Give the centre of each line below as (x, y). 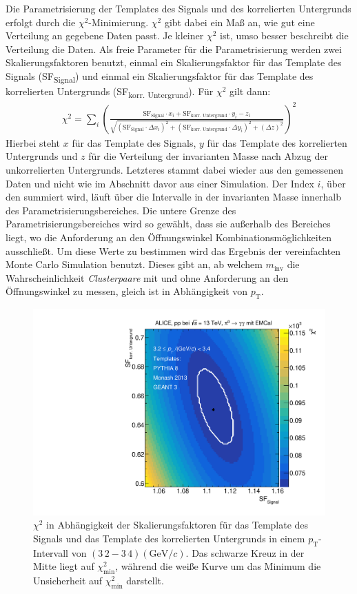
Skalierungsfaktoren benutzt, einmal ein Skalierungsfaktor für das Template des (174, 62)
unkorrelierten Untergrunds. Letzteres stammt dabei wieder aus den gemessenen (175, 169)
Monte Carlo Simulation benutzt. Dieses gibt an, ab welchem (134, 264)
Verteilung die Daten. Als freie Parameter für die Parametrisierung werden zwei (174, 49)
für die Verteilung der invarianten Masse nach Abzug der (208, 156)
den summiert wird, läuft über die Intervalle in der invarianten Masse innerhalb (174, 197)
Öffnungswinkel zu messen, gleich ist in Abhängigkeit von (127, 291)
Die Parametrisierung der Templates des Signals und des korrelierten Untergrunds (178, 8)
